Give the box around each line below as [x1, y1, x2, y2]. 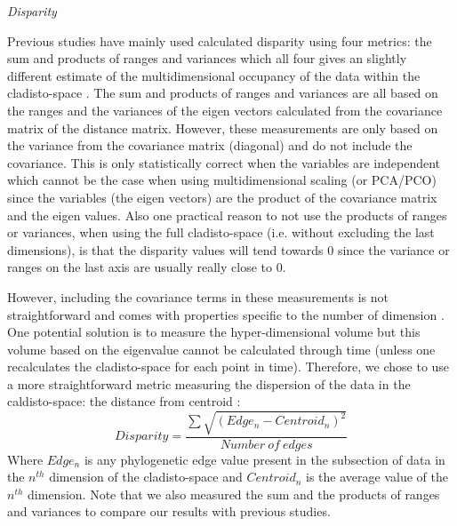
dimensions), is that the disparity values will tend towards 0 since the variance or [7, 240, 450, 259]
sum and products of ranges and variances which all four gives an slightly [7, 49, 407, 68]
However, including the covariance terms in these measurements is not [7, 287, 389, 306]
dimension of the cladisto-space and [49, 467, 243, 486]
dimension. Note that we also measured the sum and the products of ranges [28, 484, 440, 503]
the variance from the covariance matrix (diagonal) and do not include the [7, 136, 413, 155]
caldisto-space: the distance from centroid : [7, 392, 241, 410]
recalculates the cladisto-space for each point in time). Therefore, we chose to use [7, 357, 450, 376]
